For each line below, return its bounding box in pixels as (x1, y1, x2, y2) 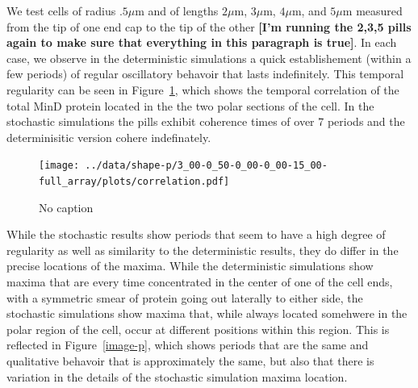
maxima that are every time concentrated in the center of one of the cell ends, (6, 273, 393, 290)
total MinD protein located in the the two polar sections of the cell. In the (6, 97, 374, 114)
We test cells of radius (6, 2, 116, 19)
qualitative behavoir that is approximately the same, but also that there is (6, 353, 374, 369)
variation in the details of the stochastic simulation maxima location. (6, 368, 348, 385)
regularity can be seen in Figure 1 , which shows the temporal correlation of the (6, 81, 399, 98)
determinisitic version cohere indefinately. (6, 128, 211, 145)
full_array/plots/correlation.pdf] (39, 176, 230, 187)
